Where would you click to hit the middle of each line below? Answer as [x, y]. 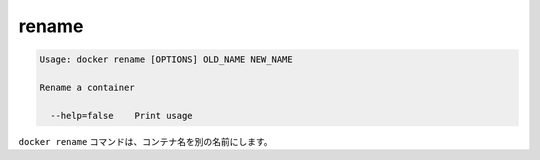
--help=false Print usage [122, 115]
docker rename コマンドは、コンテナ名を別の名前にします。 [146, 141]
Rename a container [87, 87]
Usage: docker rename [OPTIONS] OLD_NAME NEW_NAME [166, 59]
